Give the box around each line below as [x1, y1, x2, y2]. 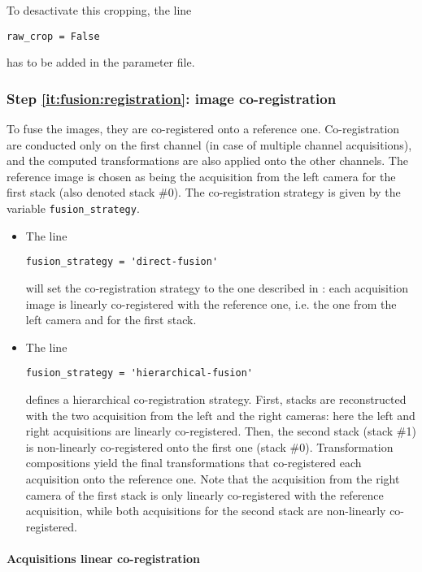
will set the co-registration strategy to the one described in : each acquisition [25, 279, 409, 296]
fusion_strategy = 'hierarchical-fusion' [25, 367, 253, 379]
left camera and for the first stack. [25, 311, 197, 328]
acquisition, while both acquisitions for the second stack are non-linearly [25, 502, 386, 519]
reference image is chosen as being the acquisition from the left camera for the [7, 167, 396, 184]
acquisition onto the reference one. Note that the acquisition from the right [25, 470, 400, 487]
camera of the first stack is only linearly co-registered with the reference [25, 486, 384, 503]
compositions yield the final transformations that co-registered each [25, 454, 362, 471]
